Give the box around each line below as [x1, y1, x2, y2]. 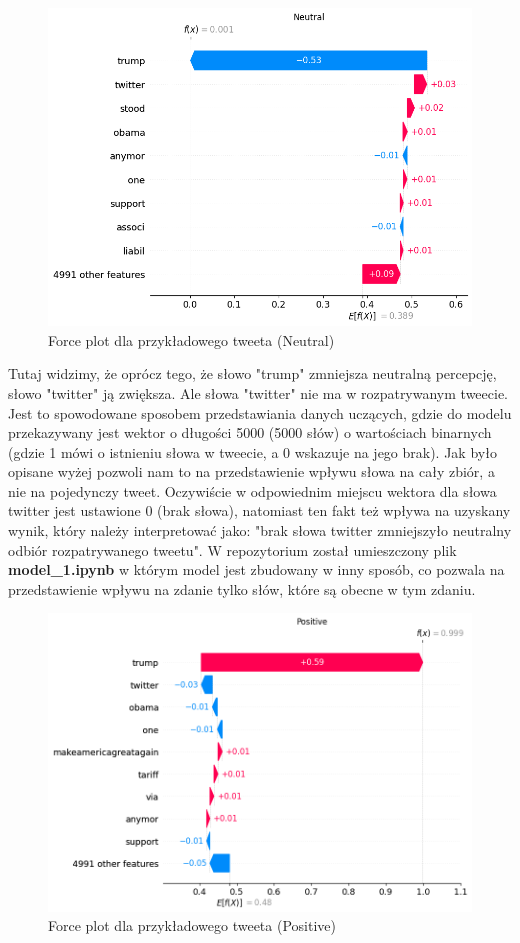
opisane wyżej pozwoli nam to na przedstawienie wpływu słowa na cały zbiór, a [8, 461, 495, 482]
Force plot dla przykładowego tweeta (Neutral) [48, 329, 335, 350]
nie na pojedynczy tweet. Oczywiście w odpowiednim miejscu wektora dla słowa [8, 480, 497, 501]
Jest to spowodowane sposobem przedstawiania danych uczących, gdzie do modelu [8, 402, 512, 423]
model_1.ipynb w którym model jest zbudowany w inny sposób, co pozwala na [8, 559, 505, 580]
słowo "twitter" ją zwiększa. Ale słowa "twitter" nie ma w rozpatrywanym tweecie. [8, 382, 509, 403]
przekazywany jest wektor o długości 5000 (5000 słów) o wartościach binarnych [8, 422, 492, 443]
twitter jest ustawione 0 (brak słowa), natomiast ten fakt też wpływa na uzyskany [8, 500, 511, 521]
